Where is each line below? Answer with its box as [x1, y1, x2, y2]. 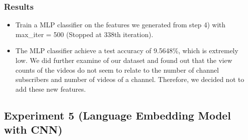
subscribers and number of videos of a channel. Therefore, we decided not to [15, 74, 244, 84]
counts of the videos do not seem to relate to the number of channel [15, 64, 219, 75]
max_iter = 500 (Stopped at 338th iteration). [15, 29, 154, 39]
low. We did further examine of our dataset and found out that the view [15, 55, 232, 65]
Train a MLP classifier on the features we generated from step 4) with [15, 20, 225, 30]
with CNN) [4, 122, 63, 137]
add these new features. [15, 83, 86, 94]
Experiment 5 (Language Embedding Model [4, 107, 231, 122]
